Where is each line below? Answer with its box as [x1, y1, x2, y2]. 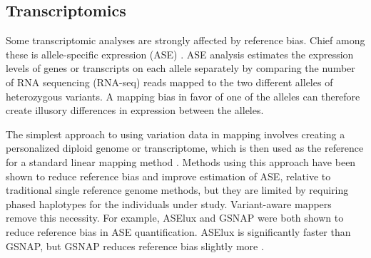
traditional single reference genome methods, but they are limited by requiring [6, 182, 349, 197]
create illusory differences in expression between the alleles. [6, 103, 264, 118]
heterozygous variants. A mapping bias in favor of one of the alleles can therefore [6, 88, 360, 103]
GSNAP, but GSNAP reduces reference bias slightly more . [6, 238, 264, 253]
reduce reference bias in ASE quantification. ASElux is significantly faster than [6, 224, 351, 239]
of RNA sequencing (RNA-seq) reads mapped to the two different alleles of [6, 74, 333, 89]
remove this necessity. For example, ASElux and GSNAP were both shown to [6, 210, 344, 225]
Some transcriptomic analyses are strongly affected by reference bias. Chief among [6, 33, 365, 48]
